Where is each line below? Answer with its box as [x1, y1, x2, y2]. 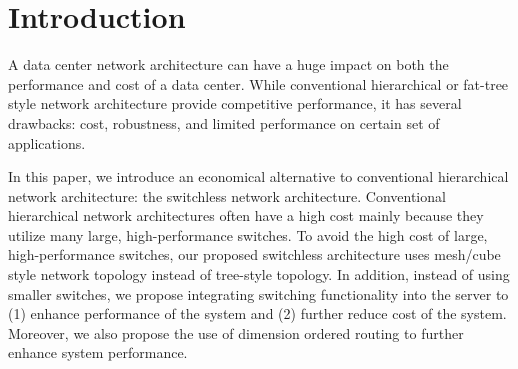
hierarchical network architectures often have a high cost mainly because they [8, 205, 484, 226]
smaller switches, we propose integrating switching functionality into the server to [8, 283, 509, 304]
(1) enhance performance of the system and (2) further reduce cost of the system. [8, 303, 507, 324]
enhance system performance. [8, 342, 188, 363]
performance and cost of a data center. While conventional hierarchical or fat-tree [8, 73, 509, 94]
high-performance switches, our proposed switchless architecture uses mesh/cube [8, 244, 501, 265]
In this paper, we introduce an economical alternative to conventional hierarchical [8, 166, 509, 187]
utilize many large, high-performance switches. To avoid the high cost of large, [8, 224, 488, 245]
